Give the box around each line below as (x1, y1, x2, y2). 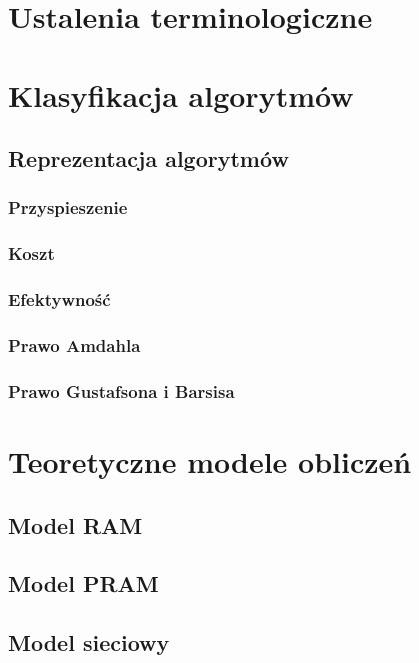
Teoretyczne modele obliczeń (8, 440, 412, 481)
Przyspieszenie (8, 195, 128, 220)
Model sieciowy (8, 627, 170, 658)
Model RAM (8, 509, 143, 540)
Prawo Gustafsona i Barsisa (8, 378, 235, 403)
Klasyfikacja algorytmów (8, 74, 354, 115)
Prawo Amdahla (8, 332, 141, 357)
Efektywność (8, 287, 111, 312)
